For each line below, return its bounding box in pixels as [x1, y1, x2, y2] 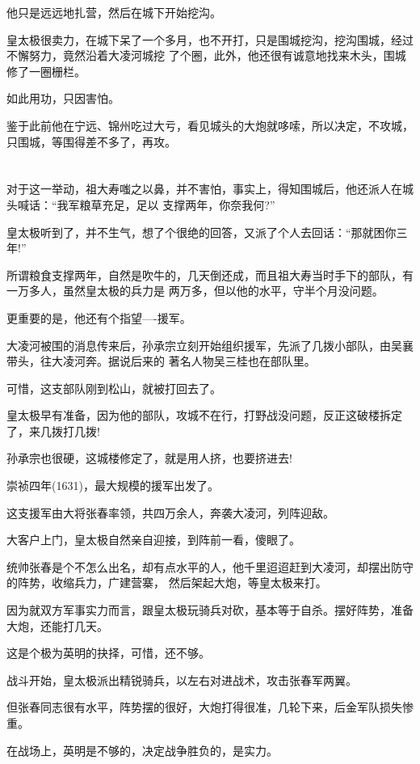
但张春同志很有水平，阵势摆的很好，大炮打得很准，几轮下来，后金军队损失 [6, 699, 402, 715]
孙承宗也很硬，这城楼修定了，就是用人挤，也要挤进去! [6, 450, 292, 466]
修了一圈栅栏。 [6, 62, 86, 79]
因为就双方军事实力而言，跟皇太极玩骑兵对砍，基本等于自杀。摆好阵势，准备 [6, 601, 414, 618]
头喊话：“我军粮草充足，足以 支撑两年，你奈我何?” [6, 196, 275, 213]
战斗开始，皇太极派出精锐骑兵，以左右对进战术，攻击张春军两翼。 [6, 671, 357, 688]
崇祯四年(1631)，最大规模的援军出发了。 [6, 477, 219, 494]
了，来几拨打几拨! [6, 422, 100, 439]
